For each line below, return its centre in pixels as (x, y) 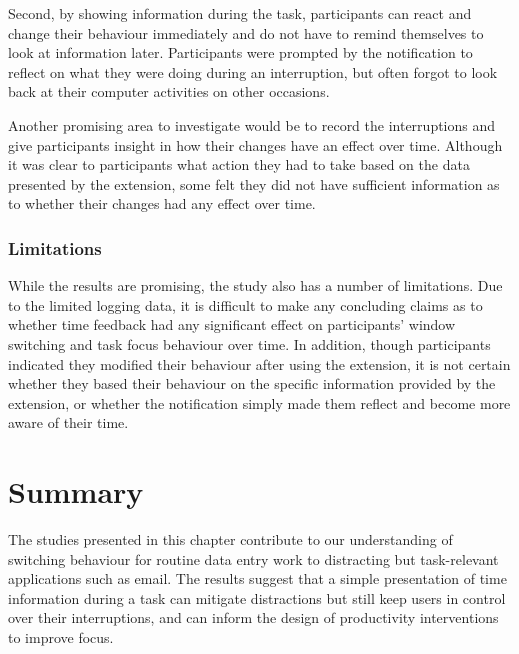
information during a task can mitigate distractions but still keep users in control (257, 597)
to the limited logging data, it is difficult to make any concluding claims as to (245, 304)
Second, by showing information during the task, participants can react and (240, 13)
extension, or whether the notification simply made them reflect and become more (259, 402)
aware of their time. (68, 422)
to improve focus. (61, 637)
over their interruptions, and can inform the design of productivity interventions (253, 617)
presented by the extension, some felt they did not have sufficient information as (254, 183)
